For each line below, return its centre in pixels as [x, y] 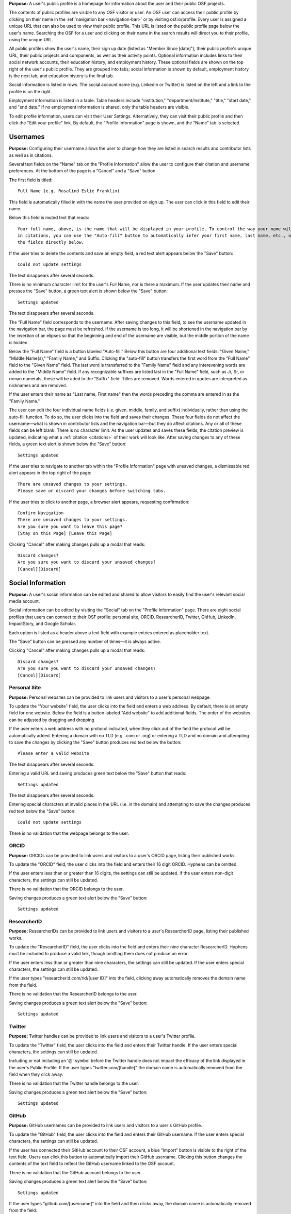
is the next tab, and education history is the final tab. [61, 76]
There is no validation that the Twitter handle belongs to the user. [74, 1083]
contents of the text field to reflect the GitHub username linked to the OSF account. [92, 1163]
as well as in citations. [31, 155]
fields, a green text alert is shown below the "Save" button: [68, 444]
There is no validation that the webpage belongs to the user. [69, 833]
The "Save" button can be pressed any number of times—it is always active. [85, 641]
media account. [24, 601]
